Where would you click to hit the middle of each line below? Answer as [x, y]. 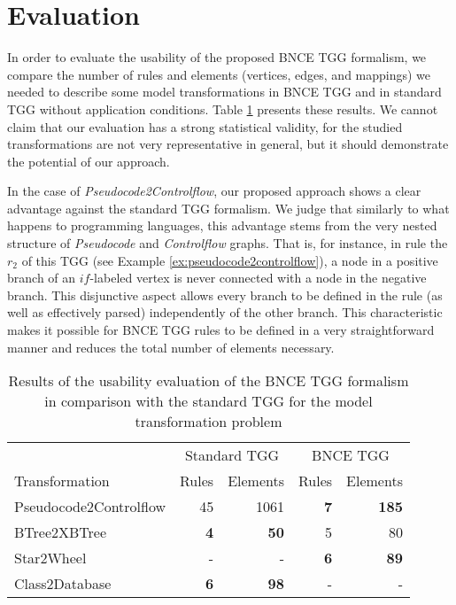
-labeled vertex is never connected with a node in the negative [258, 278]
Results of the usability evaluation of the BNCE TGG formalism [209, 381]
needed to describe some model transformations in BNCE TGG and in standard [224, 92]
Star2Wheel [50, 558]
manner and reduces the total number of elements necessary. [171, 347]
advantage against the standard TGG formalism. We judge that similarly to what [228, 208]
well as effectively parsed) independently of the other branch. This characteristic [225, 312]
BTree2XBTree [61, 532]
